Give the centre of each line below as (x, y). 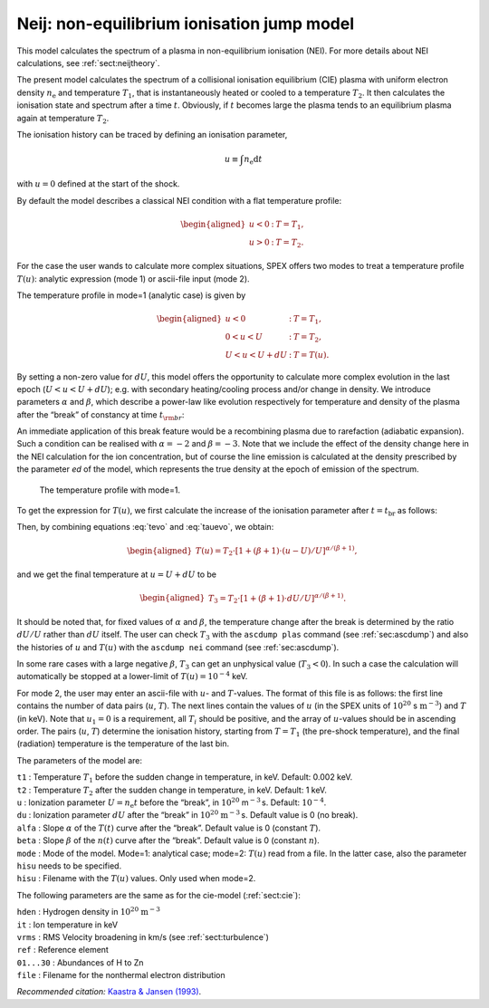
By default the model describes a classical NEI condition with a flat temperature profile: (179, 200)
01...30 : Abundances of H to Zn (80, 962)
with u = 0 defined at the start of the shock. (98, 184)
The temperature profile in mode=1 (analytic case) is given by (131, 295)
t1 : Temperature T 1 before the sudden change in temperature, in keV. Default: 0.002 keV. (185, 778)
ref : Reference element (62, 950)
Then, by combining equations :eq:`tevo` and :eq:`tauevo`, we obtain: (145, 527)
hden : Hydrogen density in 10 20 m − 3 (88, 912)
